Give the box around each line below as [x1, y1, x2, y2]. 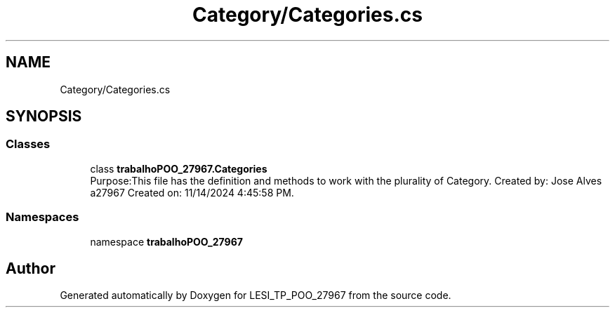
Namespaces [6, 210, 79, 225]
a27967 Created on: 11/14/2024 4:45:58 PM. [90, 186, 294, 199]
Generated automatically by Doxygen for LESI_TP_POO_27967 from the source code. [60, 289, 451, 302]
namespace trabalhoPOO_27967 [90, 235, 243, 248]
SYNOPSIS [6, 107, 82, 126]
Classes [6, 137, 51, 152]
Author [6, 259, 55, 277]
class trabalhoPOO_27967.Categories [90, 162, 267, 175]
